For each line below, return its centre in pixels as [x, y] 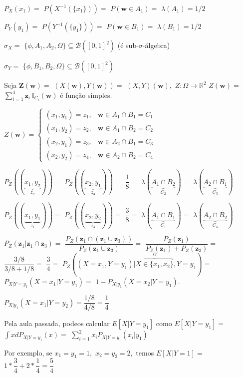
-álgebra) [156, 45]
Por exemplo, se [28, 352]
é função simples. [86, 95]
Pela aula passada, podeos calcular [57, 323]
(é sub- [128, 45]
